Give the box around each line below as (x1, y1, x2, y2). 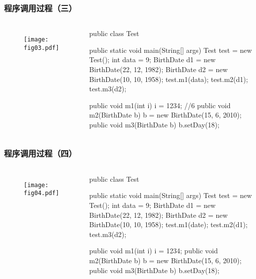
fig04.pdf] (24, 190, 59, 197)
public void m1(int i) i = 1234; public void (89, 245, 218, 256)
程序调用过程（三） (4, 1, 77, 14)
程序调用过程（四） (4, 147, 77, 159)
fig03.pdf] (24, 44, 59, 51)
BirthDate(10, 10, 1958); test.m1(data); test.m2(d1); (89, 74, 248, 84)
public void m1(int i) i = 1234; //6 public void (89, 100, 231, 110)
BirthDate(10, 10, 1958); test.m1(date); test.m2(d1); (89, 219, 248, 230)
